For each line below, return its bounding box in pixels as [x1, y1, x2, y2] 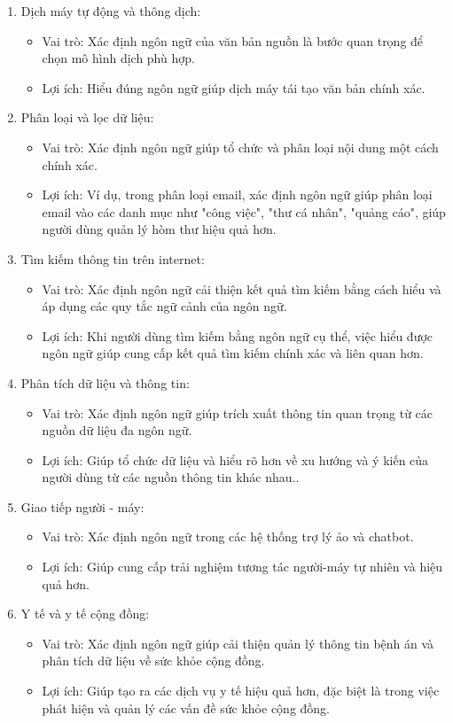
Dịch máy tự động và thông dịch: [20, 2, 201, 19]
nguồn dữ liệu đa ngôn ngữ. [42, 421, 192, 439]
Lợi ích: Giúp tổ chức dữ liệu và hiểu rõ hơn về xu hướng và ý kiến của [42, 450, 429, 469]
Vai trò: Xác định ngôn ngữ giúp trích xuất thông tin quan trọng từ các [42, 403, 433, 422]
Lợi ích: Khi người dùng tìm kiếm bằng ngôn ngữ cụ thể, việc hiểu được [42, 326, 433, 345]
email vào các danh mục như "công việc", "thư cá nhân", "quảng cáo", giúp [42, 202, 446, 221]
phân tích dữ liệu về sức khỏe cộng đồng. [42, 651, 265, 670]
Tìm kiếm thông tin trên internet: [20, 249, 205, 268]
